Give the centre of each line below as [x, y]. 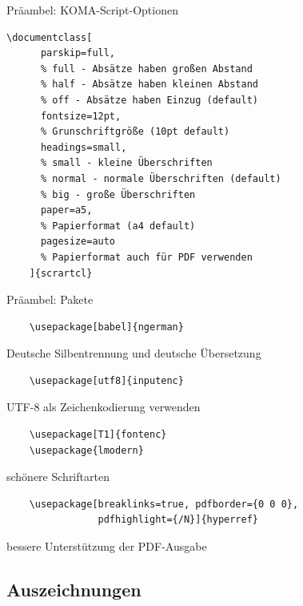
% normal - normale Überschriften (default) [161, 178]
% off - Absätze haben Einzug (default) [149, 100]
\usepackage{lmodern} [86, 450]
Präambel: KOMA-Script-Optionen [92, 10]
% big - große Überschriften [118, 194]
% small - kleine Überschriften [126, 163]
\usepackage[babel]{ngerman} [106, 327]
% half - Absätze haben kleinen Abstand [149, 85]
